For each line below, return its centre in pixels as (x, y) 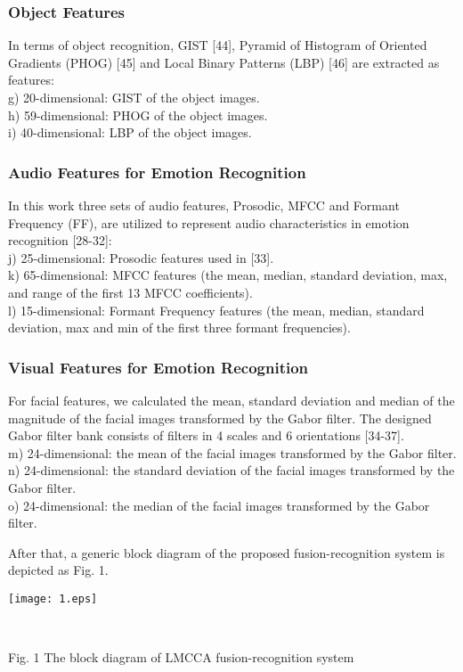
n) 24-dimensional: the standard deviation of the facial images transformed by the (231, 470)
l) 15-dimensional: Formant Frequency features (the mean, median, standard (216, 310)
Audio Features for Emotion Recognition (157, 172)
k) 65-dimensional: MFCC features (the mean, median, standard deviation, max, (228, 275)
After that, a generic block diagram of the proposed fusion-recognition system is (227, 552)
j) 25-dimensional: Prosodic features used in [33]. (141, 257)
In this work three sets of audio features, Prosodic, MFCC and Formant (204, 205)
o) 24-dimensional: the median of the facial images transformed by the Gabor (219, 505)
